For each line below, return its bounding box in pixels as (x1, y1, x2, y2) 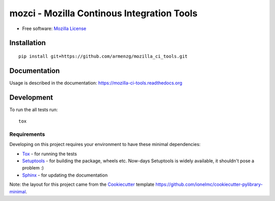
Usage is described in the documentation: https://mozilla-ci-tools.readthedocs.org (9, 79, 183, 86)
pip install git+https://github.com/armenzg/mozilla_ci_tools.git (18, 53, 188, 59)
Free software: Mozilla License (22, 25, 87, 32)
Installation (9, 39, 46, 47)
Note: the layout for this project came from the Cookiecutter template (9, 181, 155, 188)
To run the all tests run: (9, 106, 58, 112)
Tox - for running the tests (22, 151, 77, 157)
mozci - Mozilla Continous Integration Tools (9, 8, 198, 19)
